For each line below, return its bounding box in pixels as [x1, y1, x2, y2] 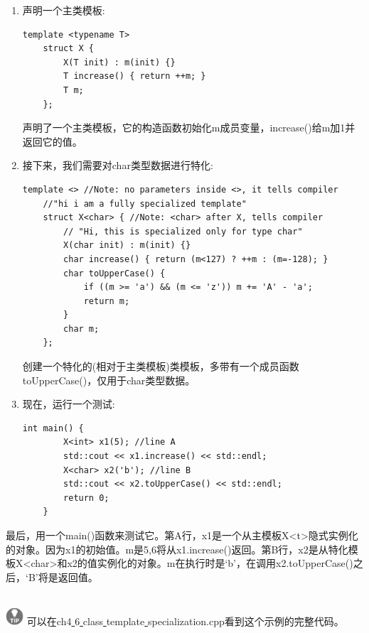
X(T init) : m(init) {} [63, 57, 176, 67]
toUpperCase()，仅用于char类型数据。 [22, 372, 196, 387]
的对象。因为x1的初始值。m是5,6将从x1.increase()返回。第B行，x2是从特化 [6, 541, 348, 556]
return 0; [63, 492, 109, 503]
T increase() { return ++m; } [63, 71, 206, 82]
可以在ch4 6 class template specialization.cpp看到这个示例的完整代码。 [26, 614, 344, 629]
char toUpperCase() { [63, 268, 166, 278]
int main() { [22, 423, 84, 433]
